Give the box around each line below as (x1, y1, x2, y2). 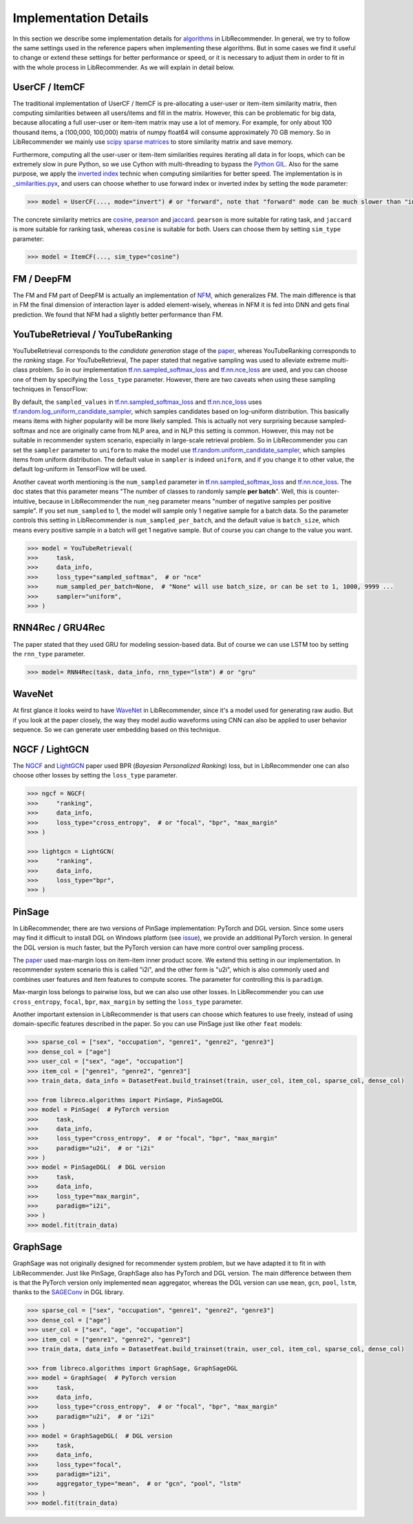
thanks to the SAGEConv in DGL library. (12, 1288, 125, 1296)
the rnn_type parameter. (12, 650, 85, 658)
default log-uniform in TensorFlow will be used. (12, 465, 147, 473)
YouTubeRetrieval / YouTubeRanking (12, 328, 173, 340)
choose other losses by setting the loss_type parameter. (12, 771, 178, 780)
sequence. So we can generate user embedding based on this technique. (12, 726, 221, 734)
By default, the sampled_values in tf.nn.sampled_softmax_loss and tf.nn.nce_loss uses (12, 398, 262, 406)
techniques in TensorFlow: (12, 385, 88, 394)
